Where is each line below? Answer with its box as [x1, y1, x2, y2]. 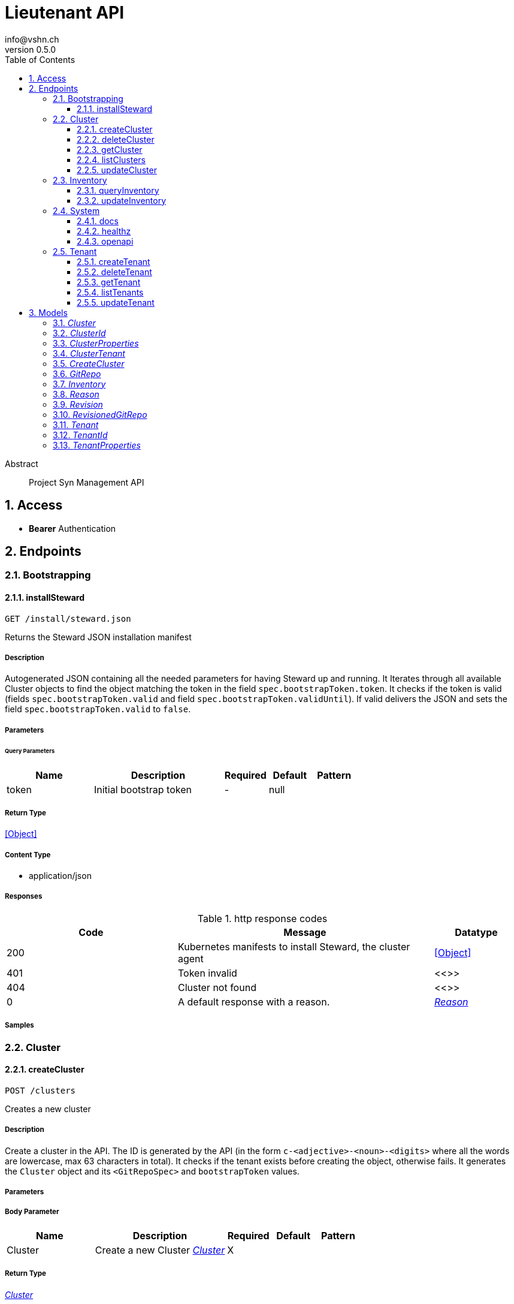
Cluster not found [177, 981, 256, 993]
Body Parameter [5, 1207, 59, 1216]
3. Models [29, 307, 68, 318]
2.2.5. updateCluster [77, 164, 157, 175]
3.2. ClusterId [53, 327, 106, 338]
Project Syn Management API [29, 477, 144, 487]
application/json [29, 871, 92, 881]
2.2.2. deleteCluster [77, 134, 155, 144]
